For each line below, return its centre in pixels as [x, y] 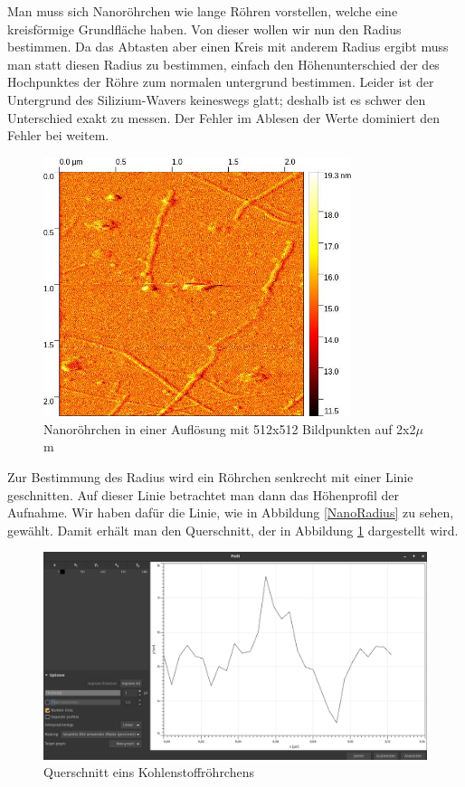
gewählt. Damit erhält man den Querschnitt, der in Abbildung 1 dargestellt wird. [233, 530]
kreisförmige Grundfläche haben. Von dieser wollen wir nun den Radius [204, 28]
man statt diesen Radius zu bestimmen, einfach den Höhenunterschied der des [223, 64]
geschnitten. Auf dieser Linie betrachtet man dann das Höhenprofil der [204, 494]
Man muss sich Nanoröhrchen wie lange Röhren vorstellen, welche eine [203, 11]
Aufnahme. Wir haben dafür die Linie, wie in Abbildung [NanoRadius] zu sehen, [231, 512]
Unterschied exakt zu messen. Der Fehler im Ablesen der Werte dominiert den [224, 117]
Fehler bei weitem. [58, 135]
